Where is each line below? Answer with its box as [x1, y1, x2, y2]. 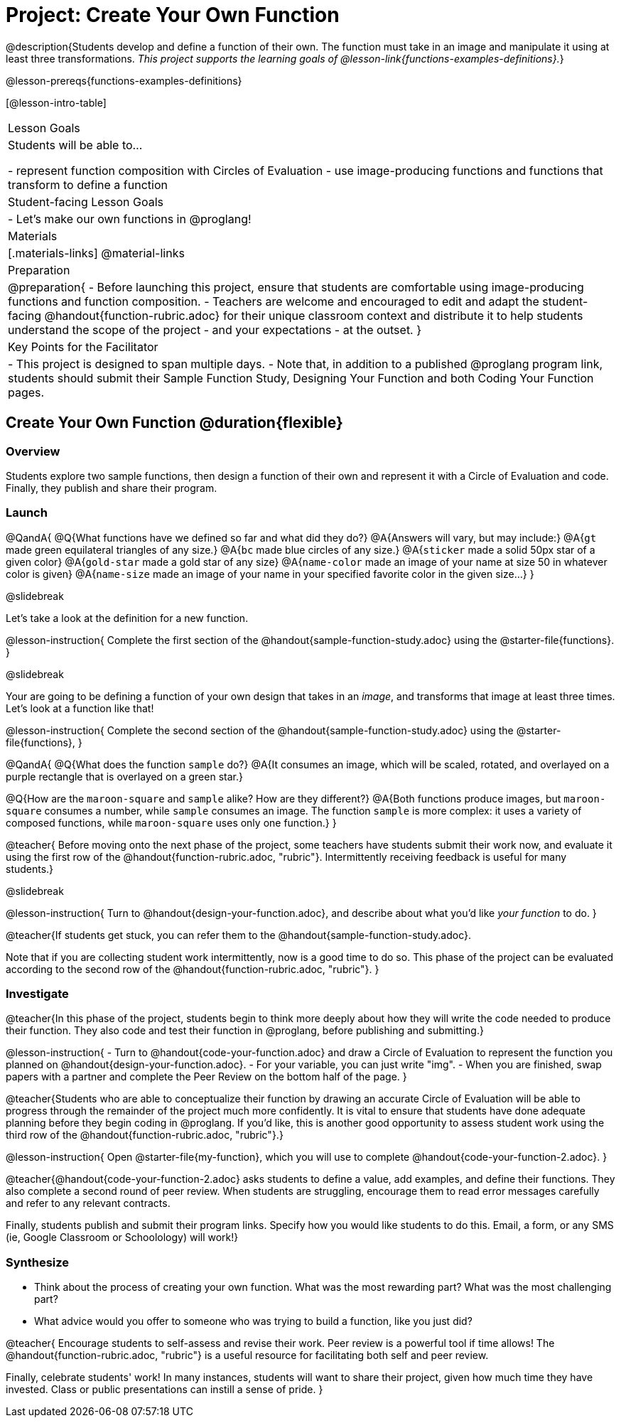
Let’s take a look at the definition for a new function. [6, 611, 249, 624]
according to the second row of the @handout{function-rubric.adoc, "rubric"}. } [6, 962, 379, 975]
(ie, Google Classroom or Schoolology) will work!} [6, 1231, 239, 1244]
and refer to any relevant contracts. [6, 1197, 171, 1210]
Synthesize [6, 1255, 70, 1269]
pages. [8, 385, 45, 399]
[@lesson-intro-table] [6, 96, 107, 109]
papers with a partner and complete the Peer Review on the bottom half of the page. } [6, 1070, 407, 1083]
